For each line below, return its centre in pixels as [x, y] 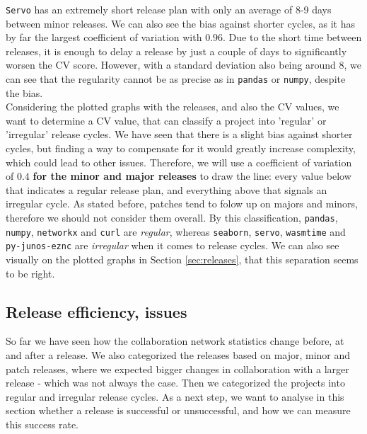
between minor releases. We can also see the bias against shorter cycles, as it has [180, 23]
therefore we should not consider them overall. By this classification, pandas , [172, 218]
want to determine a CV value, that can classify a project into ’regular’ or [166, 120]
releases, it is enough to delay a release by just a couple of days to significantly [176, 51]
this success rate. [42, 424]
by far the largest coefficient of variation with [104, 37]
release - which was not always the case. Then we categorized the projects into [175, 383]
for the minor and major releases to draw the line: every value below [192, 176]
